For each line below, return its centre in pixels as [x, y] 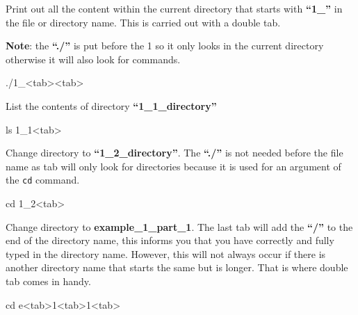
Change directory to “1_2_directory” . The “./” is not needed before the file [174, 153]
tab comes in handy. [48, 281]
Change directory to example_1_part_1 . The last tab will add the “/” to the [179, 226]
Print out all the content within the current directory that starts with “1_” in [174, 8]
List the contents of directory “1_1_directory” [111, 105]
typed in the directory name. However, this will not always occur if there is [166, 253]
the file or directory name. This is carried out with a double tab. [143, 22]
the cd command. [43, 180]
